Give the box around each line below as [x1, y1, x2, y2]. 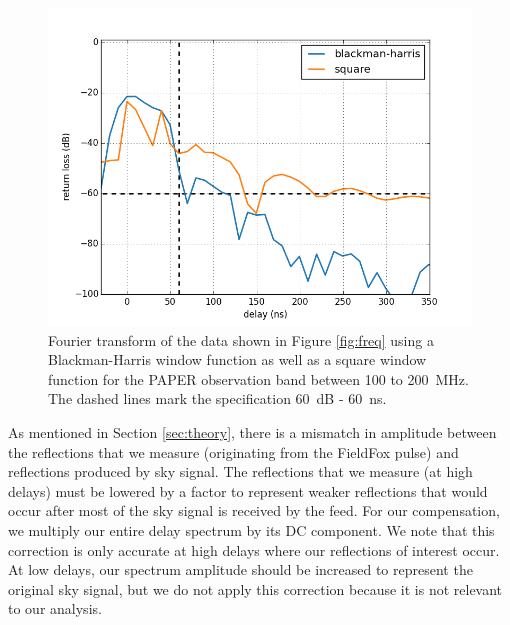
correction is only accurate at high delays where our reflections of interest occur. [8, 539, 500, 560]
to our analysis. [8, 598, 102, 619]
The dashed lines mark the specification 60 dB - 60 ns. [48, 388, 387, 409]
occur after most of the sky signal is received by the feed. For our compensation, [8, 500, 500, 521]
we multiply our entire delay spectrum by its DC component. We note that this [8, 519, 495, 540]
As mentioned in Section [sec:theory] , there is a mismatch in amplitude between [8, 421, 497, 442]
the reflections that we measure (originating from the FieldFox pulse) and [8, 441, 459, 462]
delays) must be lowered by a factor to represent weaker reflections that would [8, 480, 488, 501]
